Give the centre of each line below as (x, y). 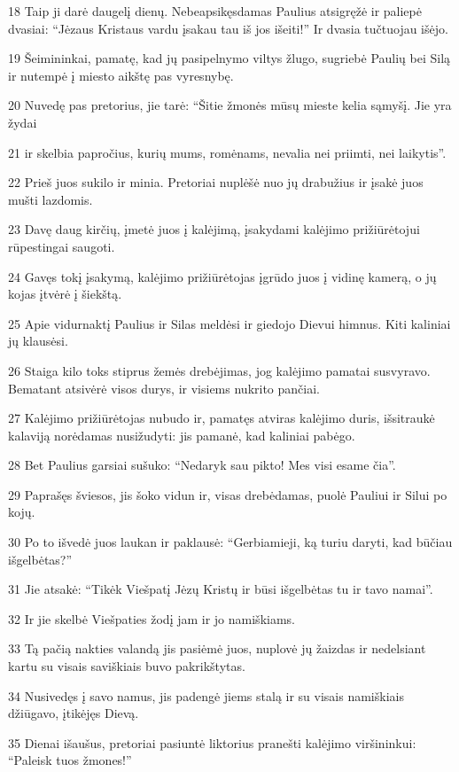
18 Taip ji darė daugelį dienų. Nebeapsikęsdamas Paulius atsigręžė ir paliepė (215, 11)
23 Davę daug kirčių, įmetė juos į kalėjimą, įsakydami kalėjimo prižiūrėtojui (214, 229)
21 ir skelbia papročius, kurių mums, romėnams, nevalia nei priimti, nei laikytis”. (227, 152)
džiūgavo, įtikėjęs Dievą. (74, 713)
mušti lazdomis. (51, 199)
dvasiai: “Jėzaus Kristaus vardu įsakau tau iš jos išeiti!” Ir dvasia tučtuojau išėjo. (228, 28)
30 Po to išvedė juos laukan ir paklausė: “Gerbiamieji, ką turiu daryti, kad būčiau (230, 542)
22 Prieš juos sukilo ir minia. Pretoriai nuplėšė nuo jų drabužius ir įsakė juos (216, 182)
